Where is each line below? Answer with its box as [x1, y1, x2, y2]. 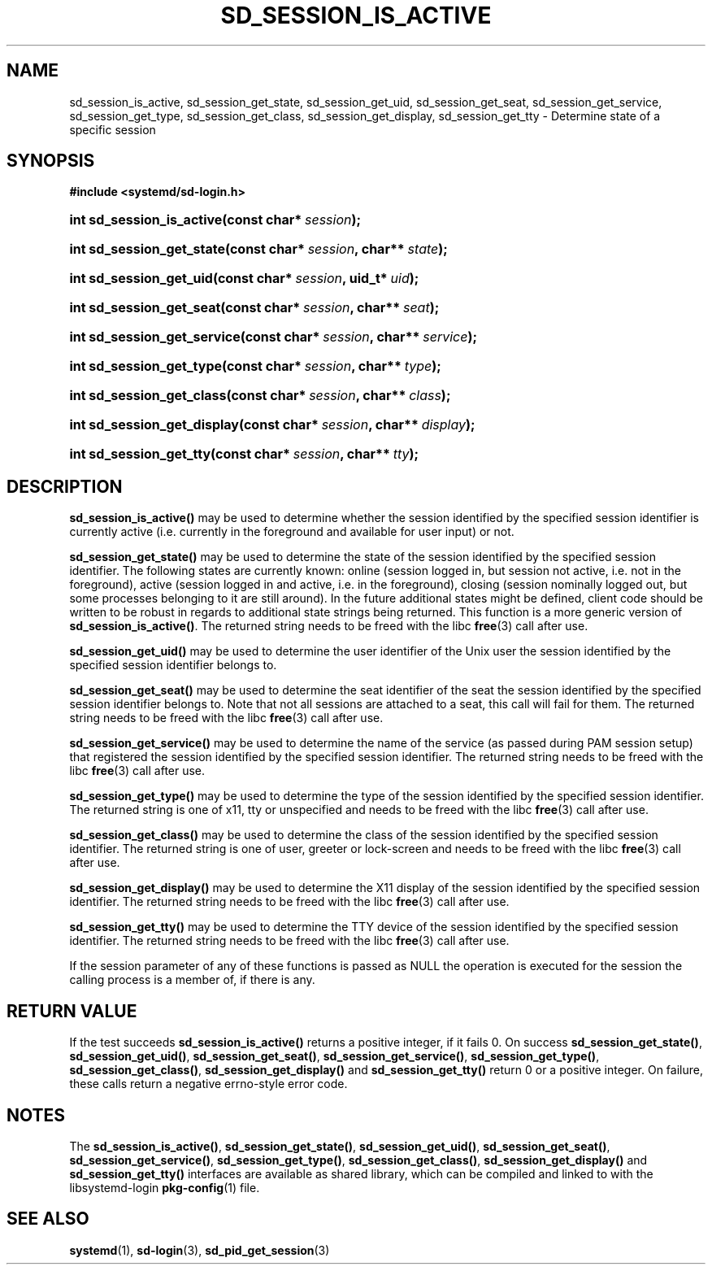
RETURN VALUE [7, 1000, 137, 1021]
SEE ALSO [7, 1208, 89, 1230]
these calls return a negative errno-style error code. [69, 1077, 348, 1091]
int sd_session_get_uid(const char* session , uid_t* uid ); [69, 270, 419, 287]
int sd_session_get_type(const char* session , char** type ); [69, 358, 441, 375]
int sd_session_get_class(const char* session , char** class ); [69, 387, 451, 404]
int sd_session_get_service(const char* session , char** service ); [69, 329, 477, 346]
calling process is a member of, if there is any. [69, 973, 315, 987]
